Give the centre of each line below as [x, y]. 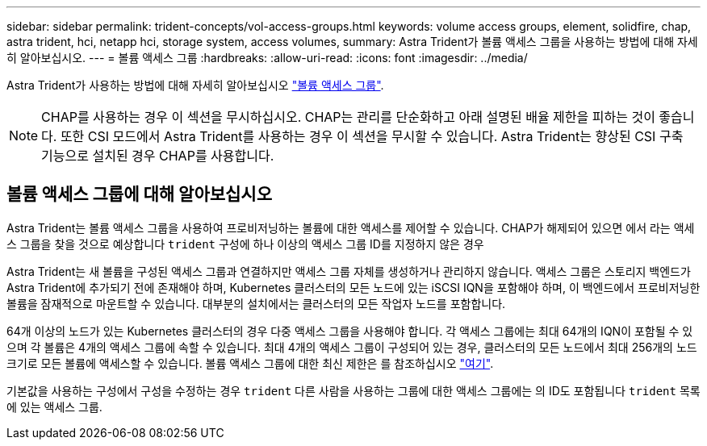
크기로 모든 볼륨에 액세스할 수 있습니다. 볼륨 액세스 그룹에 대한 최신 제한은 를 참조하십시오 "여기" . [250, 363]
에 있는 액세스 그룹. [54, 406]
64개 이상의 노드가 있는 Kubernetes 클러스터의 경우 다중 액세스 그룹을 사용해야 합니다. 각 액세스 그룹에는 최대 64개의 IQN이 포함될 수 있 [350, 331]
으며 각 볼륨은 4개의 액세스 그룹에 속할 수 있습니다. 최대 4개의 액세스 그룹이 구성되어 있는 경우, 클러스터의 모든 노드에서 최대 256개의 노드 [352, 347]
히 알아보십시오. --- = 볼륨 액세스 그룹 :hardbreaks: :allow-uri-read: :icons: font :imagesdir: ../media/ [267, 58]
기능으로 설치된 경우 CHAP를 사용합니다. [158, 156]
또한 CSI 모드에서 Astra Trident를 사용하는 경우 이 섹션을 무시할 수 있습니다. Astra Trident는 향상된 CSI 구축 [372, 136]
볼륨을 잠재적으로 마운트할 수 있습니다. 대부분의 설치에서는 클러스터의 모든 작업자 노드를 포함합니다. [256, 303]
